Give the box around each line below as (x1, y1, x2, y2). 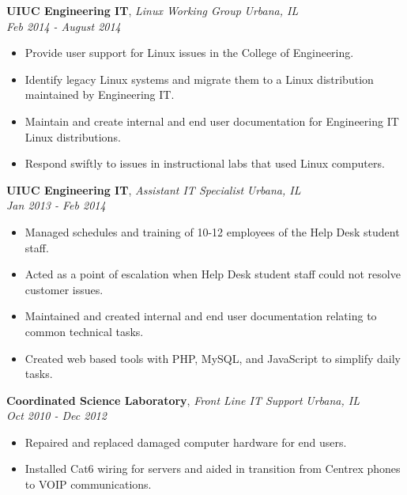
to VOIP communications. (24, 476, 152, 493)
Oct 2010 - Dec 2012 (6, 407, 107, 424)
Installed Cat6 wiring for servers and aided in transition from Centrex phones (24, 460, 401, 477)
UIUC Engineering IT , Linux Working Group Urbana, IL (6, 2, 299, 18)
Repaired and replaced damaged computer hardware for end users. (24, 433, 347, 450)
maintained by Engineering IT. (24, 86, 175, 103)
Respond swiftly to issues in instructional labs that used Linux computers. (24, 155, 385, 172)
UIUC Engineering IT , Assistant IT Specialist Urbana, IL (6, 181, 301, 198)
